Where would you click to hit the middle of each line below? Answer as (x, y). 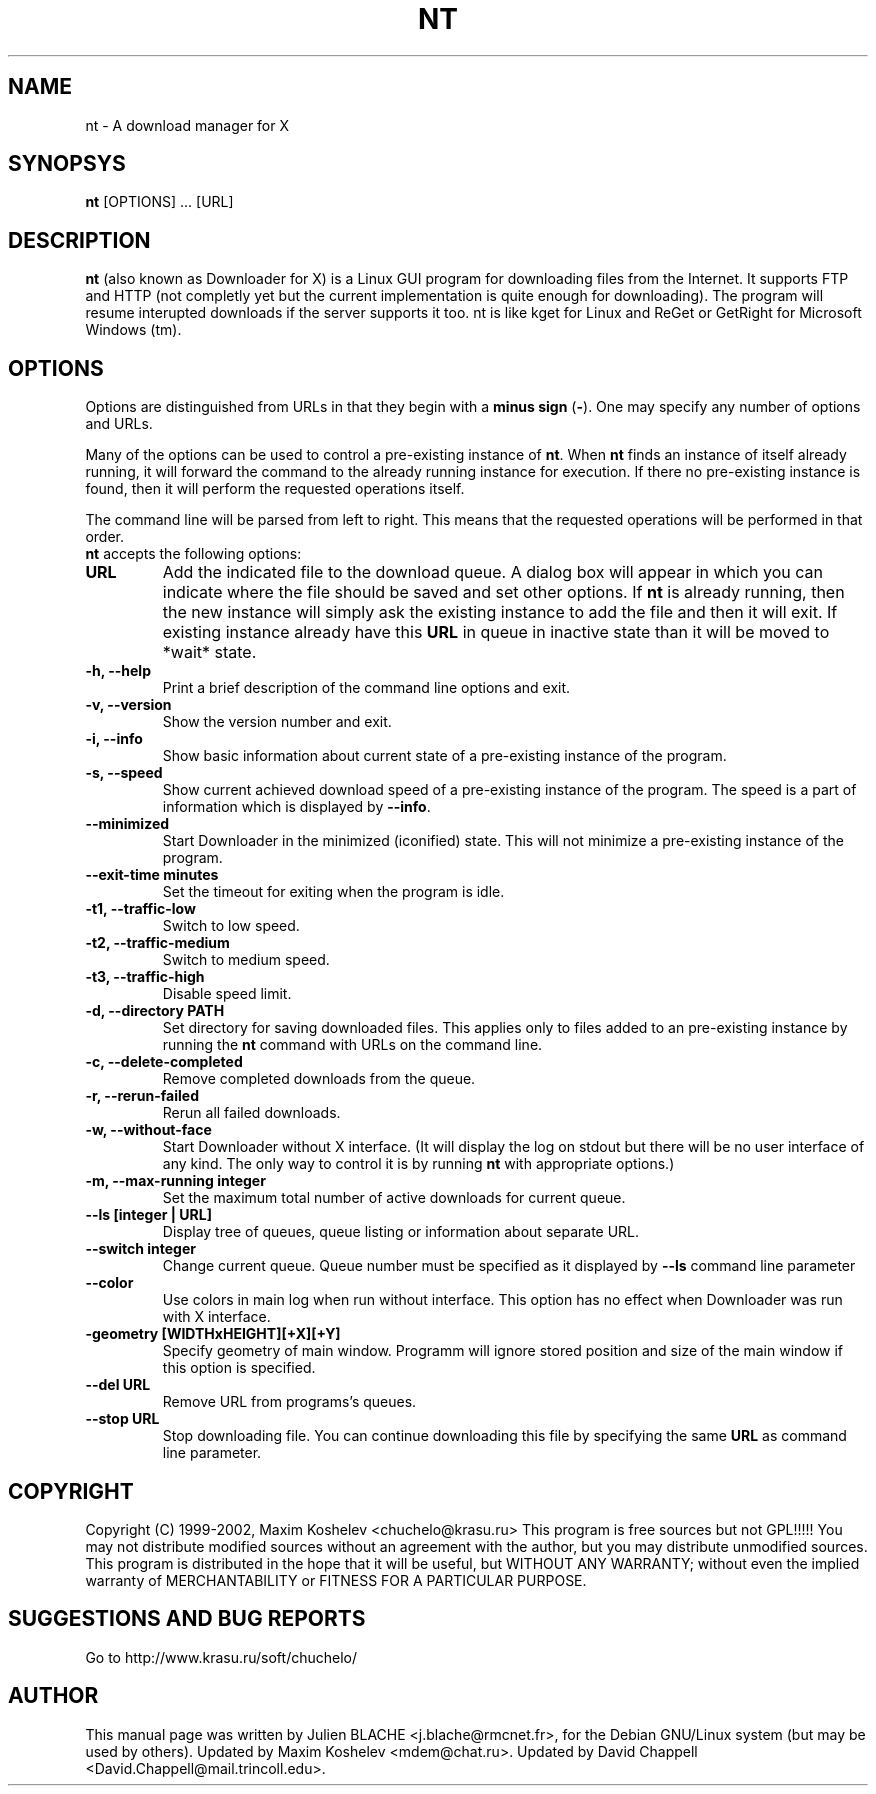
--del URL (118, 1385)
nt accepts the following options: (193, 554)
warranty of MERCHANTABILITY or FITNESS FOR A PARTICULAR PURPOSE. (336, 1580)
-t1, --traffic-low (140, 909)
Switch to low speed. (231, 926)
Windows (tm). (133, 330)
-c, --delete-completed (164, 1062)
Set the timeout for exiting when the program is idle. (333, 892)
